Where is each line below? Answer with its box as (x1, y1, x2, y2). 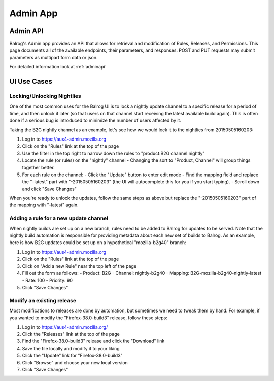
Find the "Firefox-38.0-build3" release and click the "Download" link (22, 338, 165, 344)
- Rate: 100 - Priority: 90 (22, 277, 73, 284)
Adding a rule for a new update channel (9, 215, 109, 222)
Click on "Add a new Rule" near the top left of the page (22, 263, 137, 269)
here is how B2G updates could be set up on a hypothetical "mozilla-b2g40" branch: (9, 239, 186, 246)
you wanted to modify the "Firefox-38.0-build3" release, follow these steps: (9, 315, 167, 321)
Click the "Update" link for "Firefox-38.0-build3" (22, 353, 123, 359)
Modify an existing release (9, 297, 76, 304)
